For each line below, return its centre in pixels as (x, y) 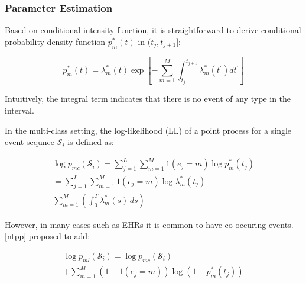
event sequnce (30, 142)
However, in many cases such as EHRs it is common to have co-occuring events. (149, 224)
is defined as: (91, 142)
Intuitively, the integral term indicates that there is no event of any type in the (148, 99)
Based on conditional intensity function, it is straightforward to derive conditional (153, 30)
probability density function (55, 41)
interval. (19, 110)
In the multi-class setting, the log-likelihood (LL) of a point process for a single (148, 130)
